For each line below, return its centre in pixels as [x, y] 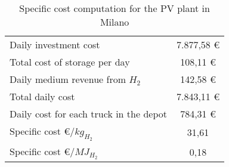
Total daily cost [42, 96]
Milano [114, 22]
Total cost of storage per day [70, 62]
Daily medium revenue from [68, 79]
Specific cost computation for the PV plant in [114, 8]
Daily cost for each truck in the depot [88, 114]
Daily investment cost [55, 44]
